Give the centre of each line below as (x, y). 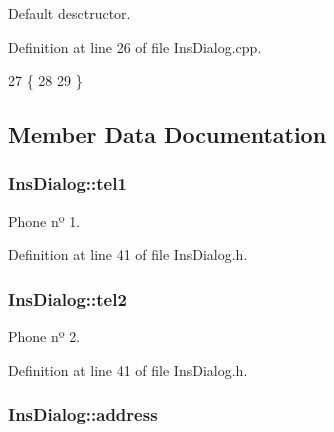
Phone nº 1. (44, 220)
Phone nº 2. (44, 336)
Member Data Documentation (167, 134)
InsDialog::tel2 (67, 298)
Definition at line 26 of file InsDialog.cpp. (135, 46)
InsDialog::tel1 (67, 183)
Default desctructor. (69, 13)
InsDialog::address (83, 414)
